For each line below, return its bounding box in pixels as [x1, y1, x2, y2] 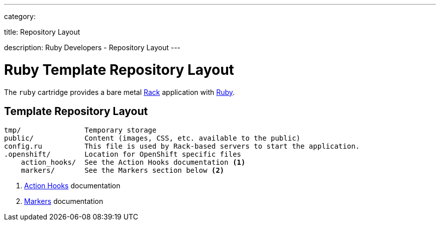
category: [4, 12, 36, 21]
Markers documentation [24, 197, 103, 206]
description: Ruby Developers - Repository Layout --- [4, 43, 181, 52]
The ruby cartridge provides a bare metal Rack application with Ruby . [4, 87, 235, 96]
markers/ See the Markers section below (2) [21, 166, 225, 175]
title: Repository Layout [4, 28, 80, 36]
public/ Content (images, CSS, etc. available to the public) [4, 134, 301, 143]
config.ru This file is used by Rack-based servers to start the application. [4, 142, 360, 151]
